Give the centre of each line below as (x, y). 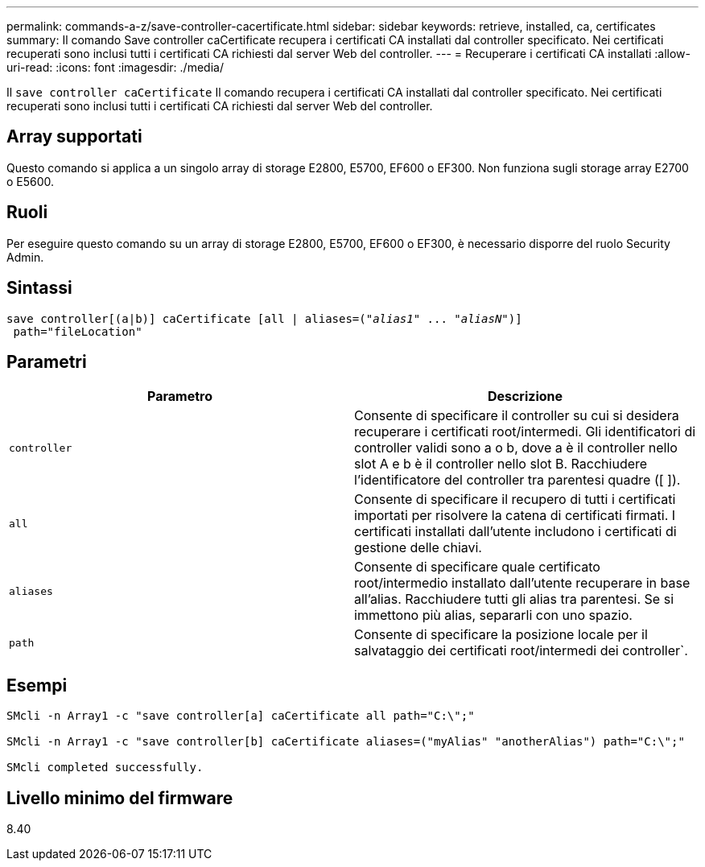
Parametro (180, 396)
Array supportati (74, 137)
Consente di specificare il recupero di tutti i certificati (515, 500)
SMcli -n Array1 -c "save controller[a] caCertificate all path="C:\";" (241, 716)
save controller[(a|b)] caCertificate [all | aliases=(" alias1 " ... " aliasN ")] (264, 318)
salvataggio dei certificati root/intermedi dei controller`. (521, 651)
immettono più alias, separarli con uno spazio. (493, 615)
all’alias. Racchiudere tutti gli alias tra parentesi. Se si (514, 599)
